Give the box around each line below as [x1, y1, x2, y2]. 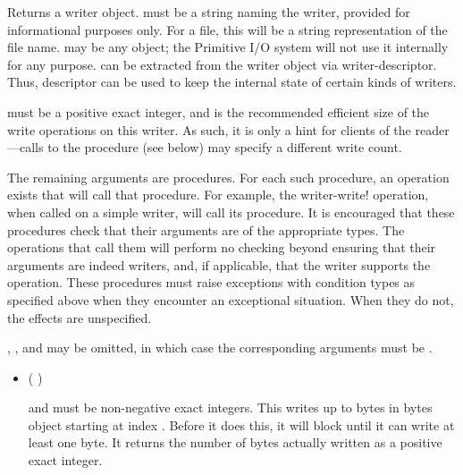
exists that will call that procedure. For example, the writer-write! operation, [7, 185, 429, 204]
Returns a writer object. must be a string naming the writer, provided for [7, 3, 410, 21]
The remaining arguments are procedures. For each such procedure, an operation [7, 167, 450, 186]
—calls [7, 138, 44, 157]
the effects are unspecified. [7, 308, 152, 327]
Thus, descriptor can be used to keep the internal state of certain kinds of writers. [7, 72, 457, 91]
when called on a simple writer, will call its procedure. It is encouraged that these [7, 202, 455, 221]
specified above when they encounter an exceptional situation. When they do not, [7, 290, 454, 309]
